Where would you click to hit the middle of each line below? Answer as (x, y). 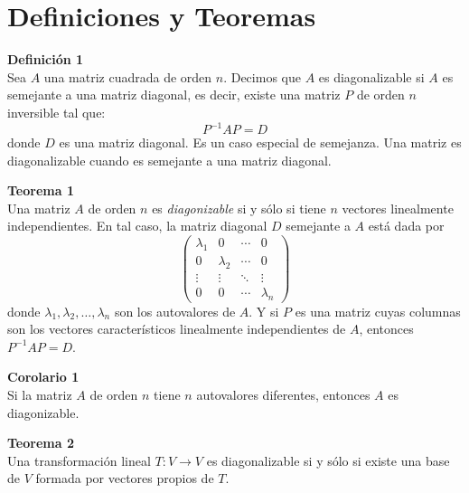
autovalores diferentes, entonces (283, 394)
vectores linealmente (398, 208)
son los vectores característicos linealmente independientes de (177, 329)
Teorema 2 (41, 443)
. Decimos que (262, 76)
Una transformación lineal (79, 460)
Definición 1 (46, 59)
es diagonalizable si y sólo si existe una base (328, 460)
